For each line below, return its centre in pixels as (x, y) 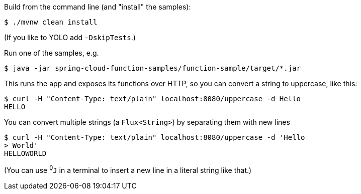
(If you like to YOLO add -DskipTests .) (70, 37)
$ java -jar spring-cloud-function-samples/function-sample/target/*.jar (153, 68)
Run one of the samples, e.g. (52, 53)
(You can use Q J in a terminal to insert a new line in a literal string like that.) (128, 169)
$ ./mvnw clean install (51, 22)
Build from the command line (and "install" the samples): (98, 7)
